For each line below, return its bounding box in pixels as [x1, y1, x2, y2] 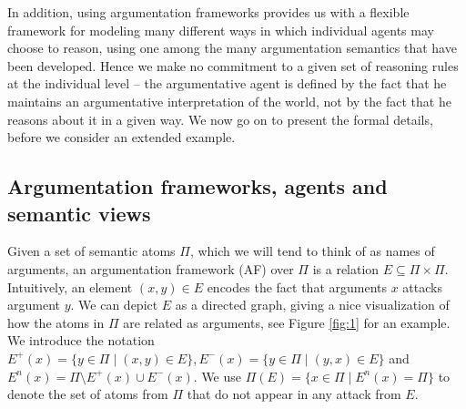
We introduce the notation [7, 331, 155, 350]
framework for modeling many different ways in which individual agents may [7, 20, 434, 39]
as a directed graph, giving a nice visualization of [175, 295, 450, 314]
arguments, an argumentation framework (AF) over [7, 259, 294, 278]
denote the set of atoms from [7, 384, 168, 404]
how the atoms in [7, 312, 105, 332]
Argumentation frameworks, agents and [7, 172, 388, 200]
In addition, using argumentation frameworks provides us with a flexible [7, 3, 410, 21]
